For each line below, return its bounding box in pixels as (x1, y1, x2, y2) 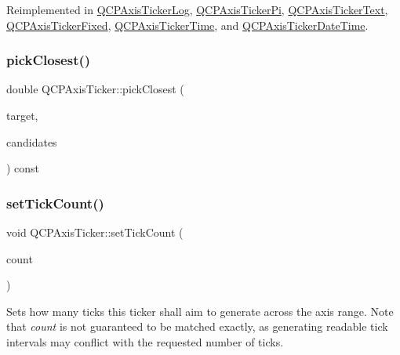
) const (6, 160, 40, 176)
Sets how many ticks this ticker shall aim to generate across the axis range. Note (6, 302, 394, 319)
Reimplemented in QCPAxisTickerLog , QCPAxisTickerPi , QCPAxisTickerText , (6, 2, 388, 17)
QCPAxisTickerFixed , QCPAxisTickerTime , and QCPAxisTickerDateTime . (6, 16, 369, 33)
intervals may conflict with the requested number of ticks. (6, 333, 284, 350)
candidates (6, 133, 57, 150)
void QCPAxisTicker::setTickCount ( (6, 224, 184, 240)
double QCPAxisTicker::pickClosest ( (6, 81, 184, 97)
